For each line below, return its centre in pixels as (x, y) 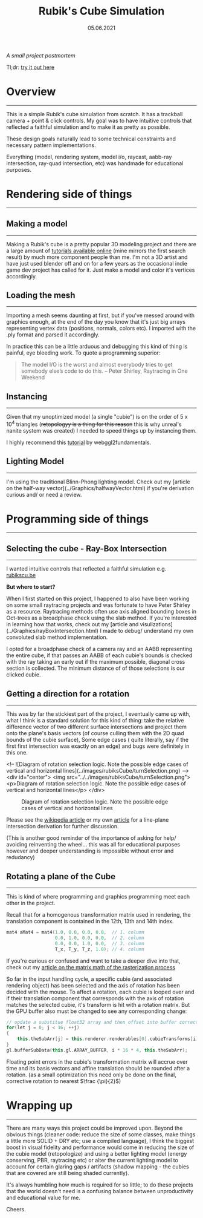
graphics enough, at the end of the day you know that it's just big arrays (96, 322)
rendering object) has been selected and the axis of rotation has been (93, 985)
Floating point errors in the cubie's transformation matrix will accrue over (97, 1062)
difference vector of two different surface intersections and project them (97, 727)
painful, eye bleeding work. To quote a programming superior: (83, 353)
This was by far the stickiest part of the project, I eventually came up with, (98, 714)
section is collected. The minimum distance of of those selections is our (96, 668)
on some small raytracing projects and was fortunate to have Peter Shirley (98, 605)
